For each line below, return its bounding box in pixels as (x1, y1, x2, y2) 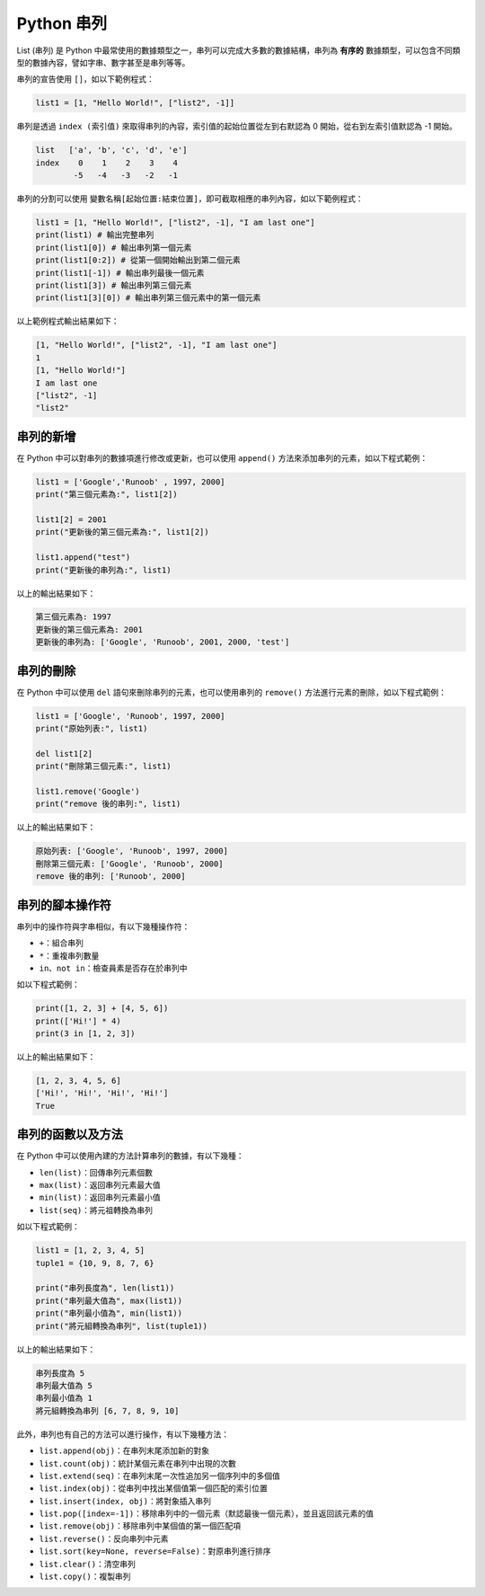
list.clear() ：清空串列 (39, 1558, 137, 1569)
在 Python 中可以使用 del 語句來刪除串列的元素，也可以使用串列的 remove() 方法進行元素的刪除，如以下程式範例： (16, 687, 446, 697)
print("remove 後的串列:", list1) (35, 799, 181, 809)
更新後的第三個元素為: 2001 (35, 625, 144, 634)
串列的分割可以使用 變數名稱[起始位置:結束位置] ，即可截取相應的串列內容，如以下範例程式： (16, 193, 364, 204)
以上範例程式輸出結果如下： (16, 315, 119, 327)
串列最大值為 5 (35, 1380, 93, 1390)
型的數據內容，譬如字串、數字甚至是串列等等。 (16, 57, 190, 67)
